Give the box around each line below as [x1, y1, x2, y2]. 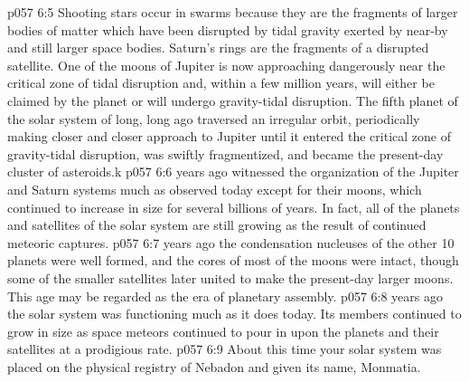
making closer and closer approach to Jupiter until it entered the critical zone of [7, 127, 451, 146]
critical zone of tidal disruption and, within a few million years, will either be [7, 73, 435, 92]
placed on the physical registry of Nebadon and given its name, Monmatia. [7, 357, 421, 376]
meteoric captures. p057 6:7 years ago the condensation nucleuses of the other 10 [7, 233, 455, 252]
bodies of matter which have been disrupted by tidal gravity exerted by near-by [7, 20, 448, 39]
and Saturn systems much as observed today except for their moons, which [7, 179, 422, 198]
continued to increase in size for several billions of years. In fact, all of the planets [7, 197, 460, 216]
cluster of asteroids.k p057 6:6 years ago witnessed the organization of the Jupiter [7, 162, 459, 181]
